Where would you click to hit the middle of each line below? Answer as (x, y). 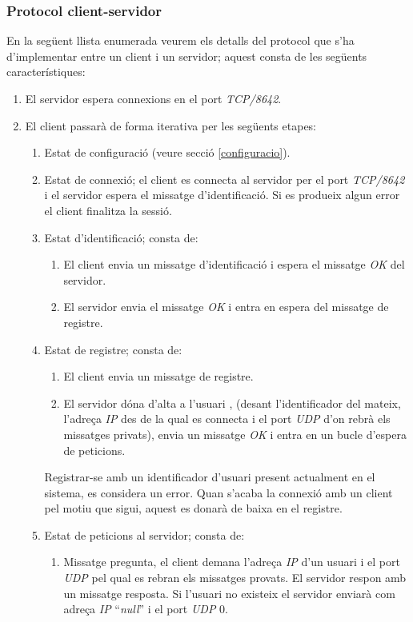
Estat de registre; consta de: (113, 349)
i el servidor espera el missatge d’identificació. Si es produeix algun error (222, 195)
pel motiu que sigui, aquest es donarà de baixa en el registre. (193, 508)
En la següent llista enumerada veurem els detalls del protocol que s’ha (180, 40)
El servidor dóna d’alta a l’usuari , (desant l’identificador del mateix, (232, 403)
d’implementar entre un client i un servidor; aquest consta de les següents (187, 56)
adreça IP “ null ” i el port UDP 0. (146, 609)
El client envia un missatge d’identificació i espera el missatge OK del (234, 264)
